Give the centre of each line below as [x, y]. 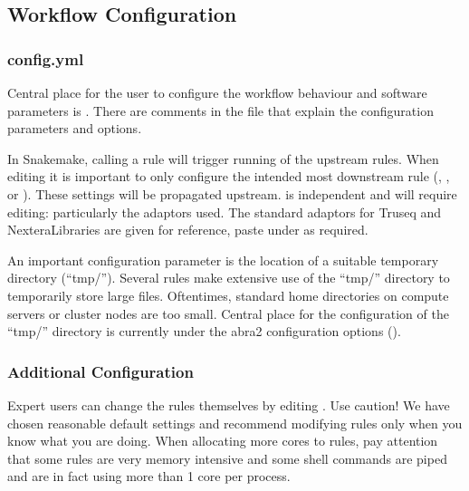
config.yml [46, 58]
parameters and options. [75, 128]
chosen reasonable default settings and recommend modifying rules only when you [235, 423]
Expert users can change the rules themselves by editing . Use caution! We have [229, 404]
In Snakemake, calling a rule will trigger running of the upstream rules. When [223, 158]
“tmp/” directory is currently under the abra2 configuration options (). [204, 331]
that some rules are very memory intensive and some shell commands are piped [227, 458]
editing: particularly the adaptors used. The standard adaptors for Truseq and [225, 212]
